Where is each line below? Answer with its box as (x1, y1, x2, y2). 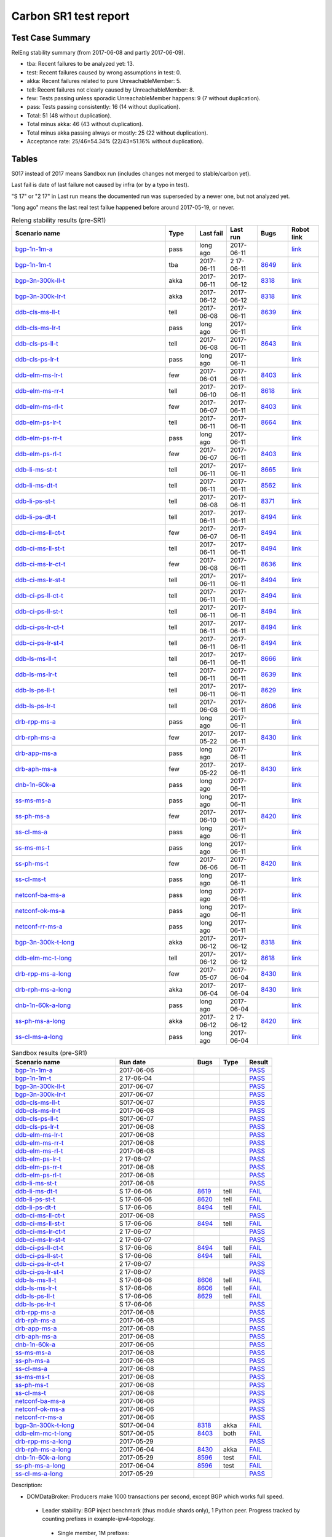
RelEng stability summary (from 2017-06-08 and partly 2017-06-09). (11, 49, 186, 57)
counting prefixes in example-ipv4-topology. (42, 1515, 156, 1523)
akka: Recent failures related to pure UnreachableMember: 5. (26, 77, 181, 85)
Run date (119, 1058, 146, 1067)
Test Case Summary (11, 33, 91, 43)
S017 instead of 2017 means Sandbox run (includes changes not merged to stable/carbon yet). (11, 170, 251, 177)
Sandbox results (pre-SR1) (11, 1049, 87, 1057)
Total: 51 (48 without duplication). (26, 111, 112, 119)
